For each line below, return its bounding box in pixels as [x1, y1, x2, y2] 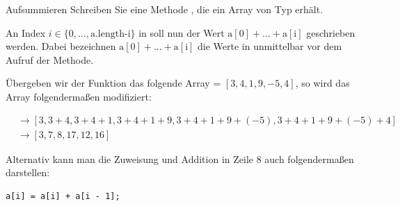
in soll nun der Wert [138, 25, 225, 40]
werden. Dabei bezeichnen [6, 39, 116, 53]
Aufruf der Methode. [6, 52, 94, 67]
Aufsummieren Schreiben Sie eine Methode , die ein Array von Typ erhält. [6, 2, 323, 16]
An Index [6, 25, 46, 40]
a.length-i [90, 28, 131, 39]
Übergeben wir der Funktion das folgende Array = [6, 76, 221, 90]
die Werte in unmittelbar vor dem [198, 39, 342, 53]
